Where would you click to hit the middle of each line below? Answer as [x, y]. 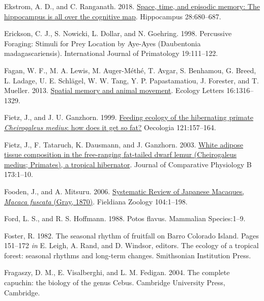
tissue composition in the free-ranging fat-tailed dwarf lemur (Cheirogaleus [121, 154]
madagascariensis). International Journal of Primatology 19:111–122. [111, 53]
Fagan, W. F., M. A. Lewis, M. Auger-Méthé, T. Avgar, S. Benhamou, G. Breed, [130, 70]
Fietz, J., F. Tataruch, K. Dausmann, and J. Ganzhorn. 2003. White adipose [124, 144]
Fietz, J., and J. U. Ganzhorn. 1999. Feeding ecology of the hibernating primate [129, 117]
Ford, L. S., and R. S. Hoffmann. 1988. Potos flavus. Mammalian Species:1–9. [125, 218]
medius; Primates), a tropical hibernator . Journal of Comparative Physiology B [128, 164]
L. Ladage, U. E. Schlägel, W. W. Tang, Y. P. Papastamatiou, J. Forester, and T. [131, 80]
